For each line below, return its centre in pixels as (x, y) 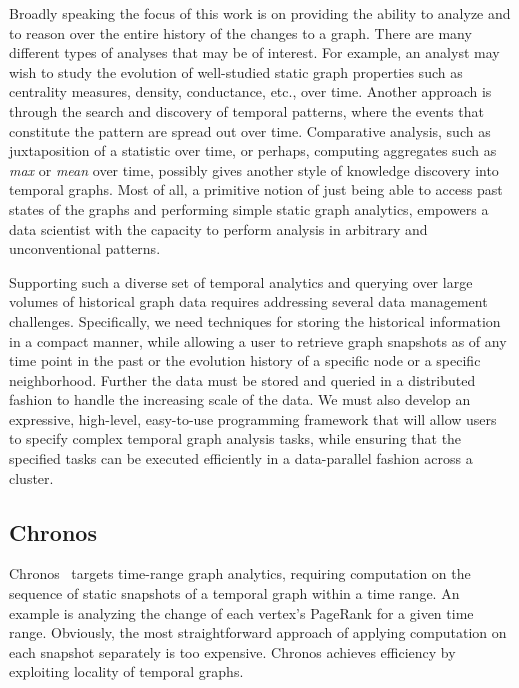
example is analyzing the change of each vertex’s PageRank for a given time (241, 612)
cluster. (31, 477)
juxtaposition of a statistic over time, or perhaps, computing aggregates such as (253, 150)
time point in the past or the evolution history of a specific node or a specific (245, 360)
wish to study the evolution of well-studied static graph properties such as (236, 71)
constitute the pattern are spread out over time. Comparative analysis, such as (250, 130)
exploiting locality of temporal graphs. (126, 671)
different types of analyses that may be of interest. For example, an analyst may (254, 52)
